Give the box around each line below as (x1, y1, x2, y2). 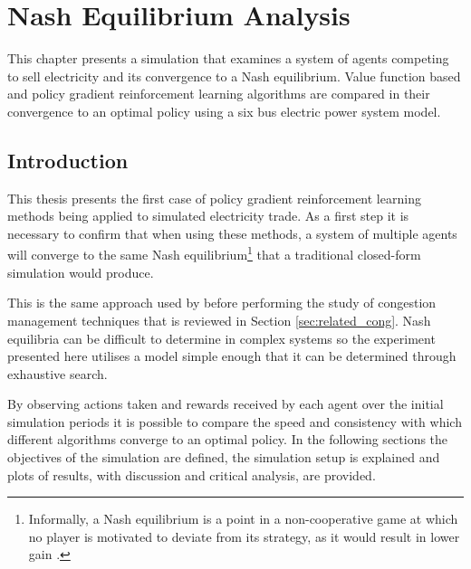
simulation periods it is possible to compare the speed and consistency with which (7, 412, 462, 431)
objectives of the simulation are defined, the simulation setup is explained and (7, 448, 440, 467)
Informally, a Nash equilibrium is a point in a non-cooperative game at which (28, 509, 458, 528)
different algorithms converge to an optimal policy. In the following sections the (7, 430, 448, 449)
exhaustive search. (7, 364, 108, 383)
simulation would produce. (7, 262, 154, 281)
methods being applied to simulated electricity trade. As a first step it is (7, 206, 409, 225)
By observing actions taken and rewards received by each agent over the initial (7, 394, 444, 413)
